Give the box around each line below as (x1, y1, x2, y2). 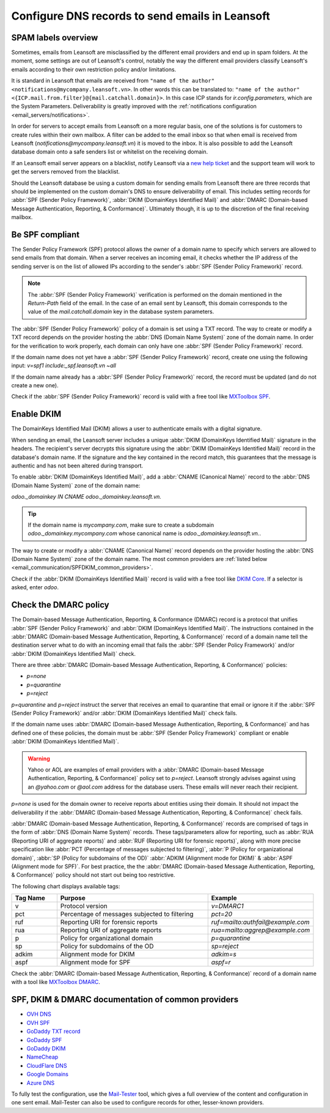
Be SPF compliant (11, 229, 80, 240)
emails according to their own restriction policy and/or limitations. (11, 65, 177, 73)
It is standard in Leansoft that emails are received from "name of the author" (11, 77, 215, 84)
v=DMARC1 (211, 902, 244, 910)
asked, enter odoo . (11, 584, 59, 591)
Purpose (60, 894, 86, 903)
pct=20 (211, 910, 232, 918)
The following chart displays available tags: (11, 882, 120, 890)
